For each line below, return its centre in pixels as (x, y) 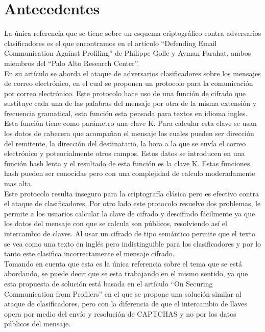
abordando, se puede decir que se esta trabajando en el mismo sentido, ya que (126, 273)
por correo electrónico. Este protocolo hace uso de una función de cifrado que (125, 93)
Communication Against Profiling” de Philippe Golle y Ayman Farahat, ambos (128, 53)
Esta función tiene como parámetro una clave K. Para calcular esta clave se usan (130, 123)
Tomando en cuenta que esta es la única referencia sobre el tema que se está (123, 263)
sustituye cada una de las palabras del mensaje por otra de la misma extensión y (130, 103)
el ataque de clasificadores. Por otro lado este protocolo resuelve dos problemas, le (132, 203)
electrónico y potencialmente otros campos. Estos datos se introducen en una (125, 153)
